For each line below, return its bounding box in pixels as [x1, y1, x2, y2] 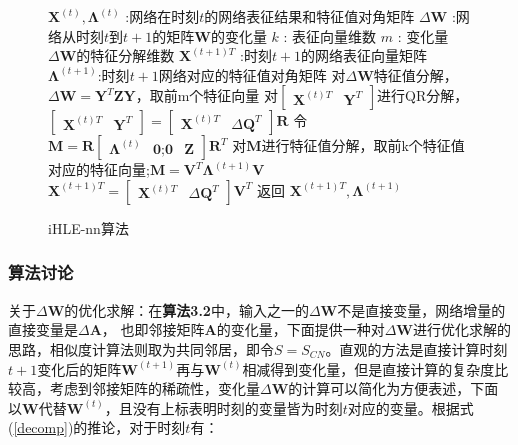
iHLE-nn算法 [48, 217, 129, 238]
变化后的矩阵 [37, 358, 122, 379]
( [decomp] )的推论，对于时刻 [8, 417, 186, 438]
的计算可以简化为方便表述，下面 [288, 378, 499, 399]
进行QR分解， [377, 85, 469, 106]
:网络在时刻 [125, 6, 200, 26]
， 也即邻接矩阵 [101, 319, 205, 340]
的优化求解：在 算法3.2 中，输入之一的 [64, 299, 309, 320]
